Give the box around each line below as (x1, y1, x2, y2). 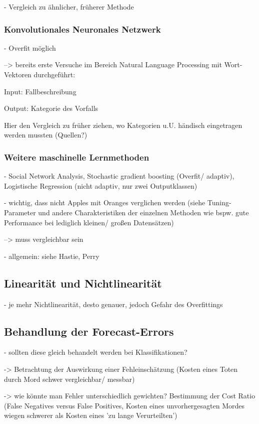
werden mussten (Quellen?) (4, 129, 87, 140)
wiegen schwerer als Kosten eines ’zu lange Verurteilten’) (4, 410, 177, 420)
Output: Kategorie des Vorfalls (4, 103, 98, 113)
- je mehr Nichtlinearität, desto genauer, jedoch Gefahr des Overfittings (4, 299, 223, 309)
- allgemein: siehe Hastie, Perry (4, 250, 99, 261)
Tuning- (207, 197, 231, 208)
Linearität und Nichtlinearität (4, 275, 162, 291)
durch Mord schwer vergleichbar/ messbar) (4, 373, 135, 384)
